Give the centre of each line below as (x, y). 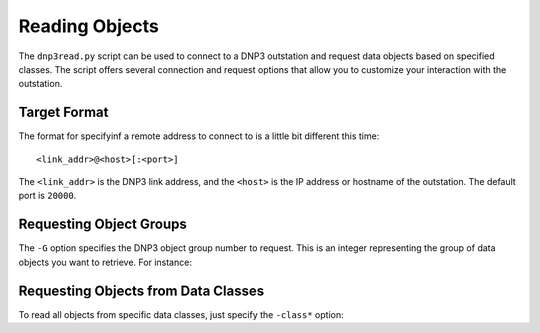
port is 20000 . (47, 196)
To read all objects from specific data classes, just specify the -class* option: (181, 314)
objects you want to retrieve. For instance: (105, 262)
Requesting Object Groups (102, 224)
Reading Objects (88, 26)
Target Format (63, 112)
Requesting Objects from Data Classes (141, 290)
